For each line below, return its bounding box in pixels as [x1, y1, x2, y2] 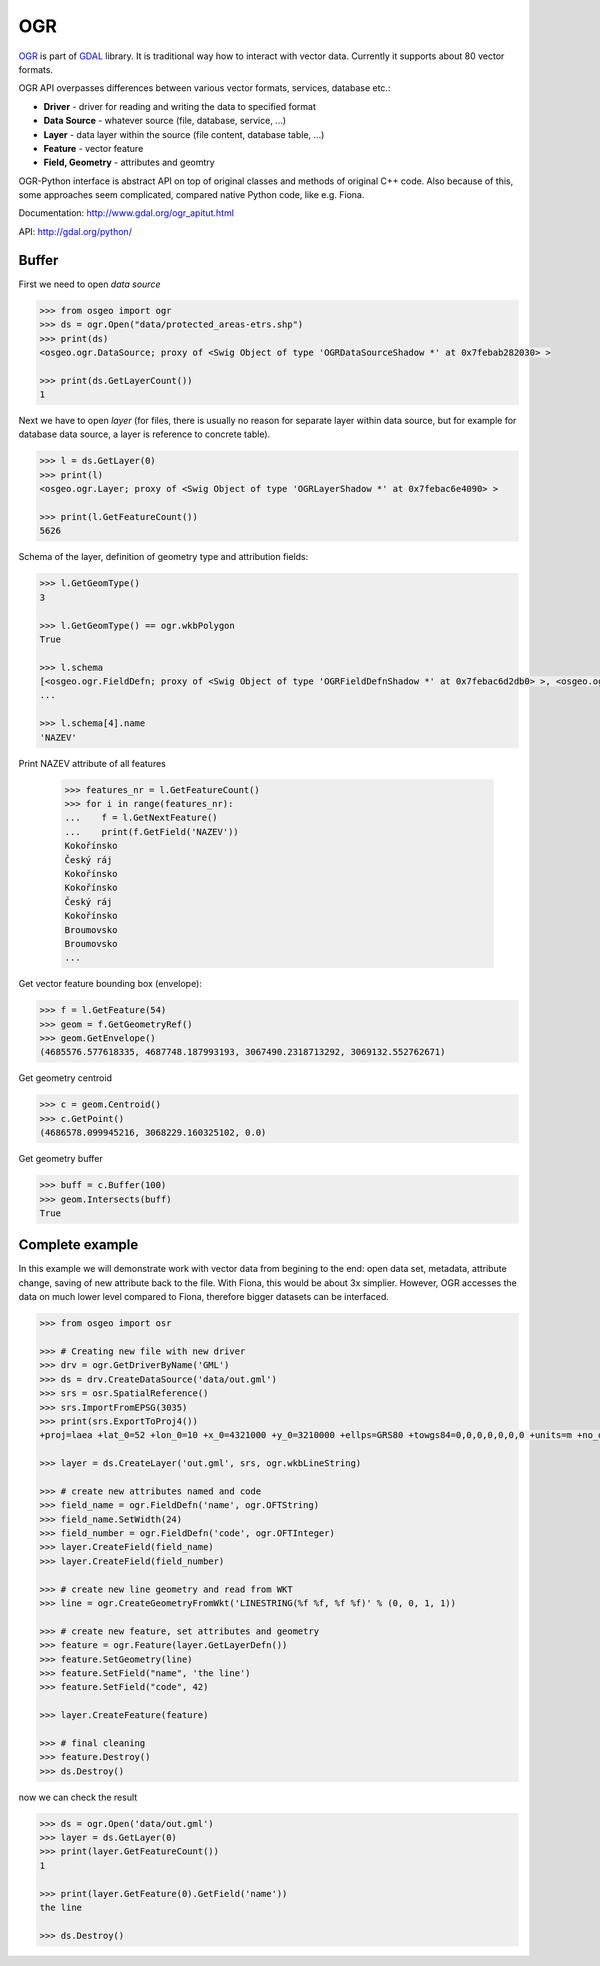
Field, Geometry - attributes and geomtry [43, 156, 215, 169]
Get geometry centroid [18, 1072, 112, 1084]
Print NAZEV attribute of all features [18, 757, 167, 769]
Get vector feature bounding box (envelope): [18, 978, 202, 990]
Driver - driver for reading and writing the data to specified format [43, 100, 317, 112]
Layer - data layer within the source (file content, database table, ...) [43, 128, 325, 140]
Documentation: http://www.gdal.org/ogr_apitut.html [18, 207, 235, 219]
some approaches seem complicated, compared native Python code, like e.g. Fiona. [18, 189, 365, 201]
